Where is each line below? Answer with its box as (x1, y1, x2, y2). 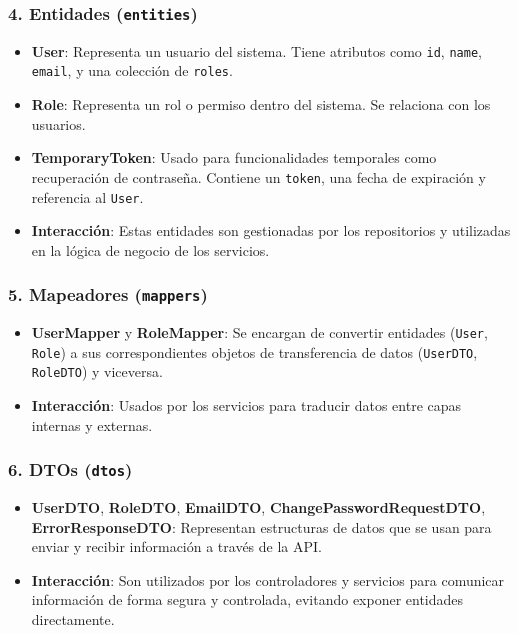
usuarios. (31, 113, 86, 134)
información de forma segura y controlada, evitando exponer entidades (31, 589, 464, 610)
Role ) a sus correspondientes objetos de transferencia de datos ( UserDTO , (31, 341, 478, 362)
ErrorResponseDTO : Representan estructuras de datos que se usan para (31, 516, 492, 537)
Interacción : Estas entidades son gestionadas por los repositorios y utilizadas (31, 220, 511, 241)
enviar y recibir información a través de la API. (31, 536, 322, 557)
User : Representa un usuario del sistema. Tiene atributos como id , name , (31, 40, 482, 61)
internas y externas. (31, 414, 153, 435)
